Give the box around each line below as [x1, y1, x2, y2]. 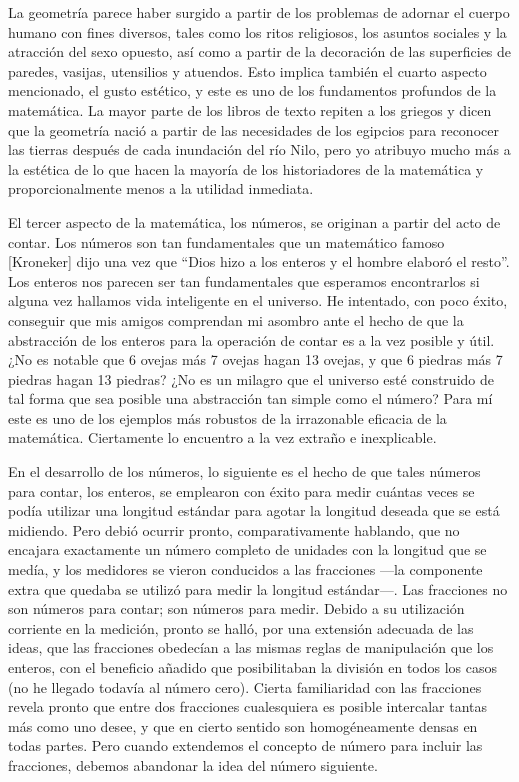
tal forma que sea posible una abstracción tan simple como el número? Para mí [8, 388, 493, 409]
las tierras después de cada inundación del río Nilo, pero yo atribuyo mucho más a [8, 139, 511, 160]
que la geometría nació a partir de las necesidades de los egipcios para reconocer [8, 119, 499, 140]
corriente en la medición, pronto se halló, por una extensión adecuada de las [8, 617, 474, 638]
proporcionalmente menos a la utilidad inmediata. [8, 178, 314, 199]
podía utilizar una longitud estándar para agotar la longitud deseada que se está [8, 500, 500, 521]
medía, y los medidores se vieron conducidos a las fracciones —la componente [8, 559, 483, 580]
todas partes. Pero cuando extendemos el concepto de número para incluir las [8, 735, 483, 756]
